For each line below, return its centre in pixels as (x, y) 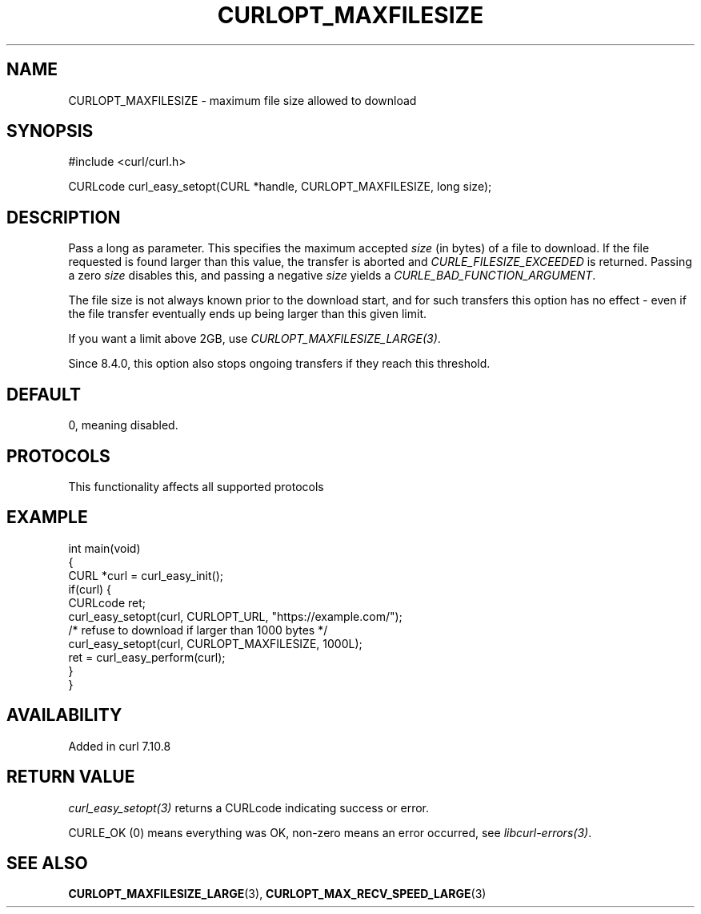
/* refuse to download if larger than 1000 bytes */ (198, 630)
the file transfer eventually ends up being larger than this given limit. (248, 314)
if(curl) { (90, 589)
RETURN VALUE (71, 777)
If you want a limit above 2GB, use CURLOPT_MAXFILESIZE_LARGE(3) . (254, 339)
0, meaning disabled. (123, 425)
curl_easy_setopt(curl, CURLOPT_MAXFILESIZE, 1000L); (215, 643)
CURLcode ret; (107, 602)
